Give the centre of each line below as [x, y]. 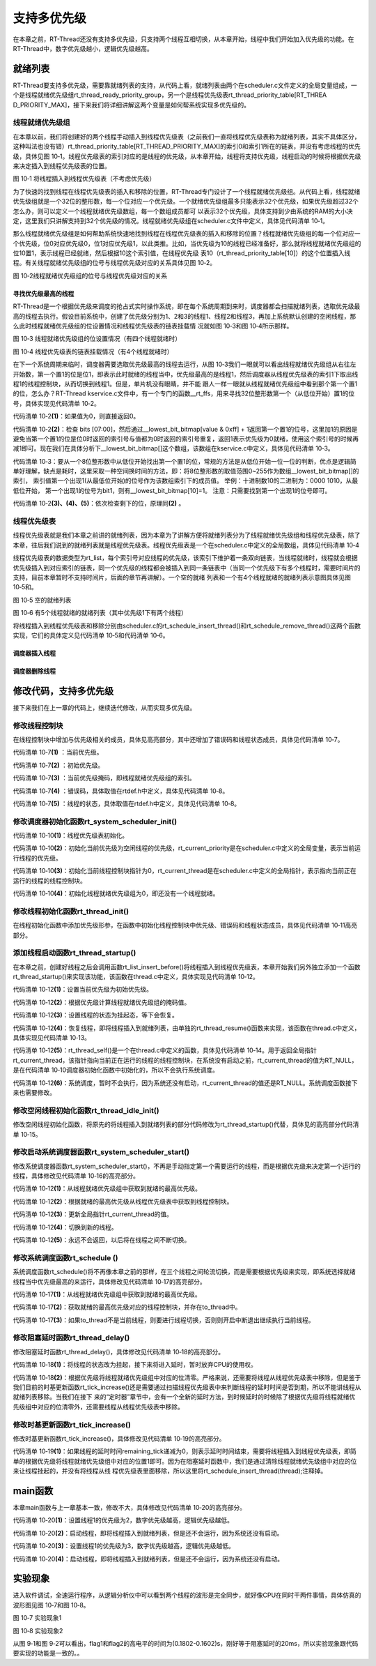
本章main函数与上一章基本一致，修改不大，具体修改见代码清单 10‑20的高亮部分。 [130, 1508]
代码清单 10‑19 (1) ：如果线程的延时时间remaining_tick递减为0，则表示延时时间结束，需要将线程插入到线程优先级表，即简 [185, 1451]
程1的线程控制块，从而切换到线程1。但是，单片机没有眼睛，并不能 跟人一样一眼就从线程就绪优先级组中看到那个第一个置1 [185, 384]
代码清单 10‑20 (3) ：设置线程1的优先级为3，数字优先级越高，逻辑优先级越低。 [124, 1546]
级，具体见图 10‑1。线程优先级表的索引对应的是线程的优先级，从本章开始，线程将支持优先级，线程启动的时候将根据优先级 [187, 156]
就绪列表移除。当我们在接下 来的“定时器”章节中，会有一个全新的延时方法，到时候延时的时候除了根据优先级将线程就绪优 [184, 1397]
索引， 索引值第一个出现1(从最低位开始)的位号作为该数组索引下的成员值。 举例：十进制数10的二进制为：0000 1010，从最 [186, 480]
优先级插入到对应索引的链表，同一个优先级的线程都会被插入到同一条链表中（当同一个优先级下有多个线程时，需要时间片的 [187, 568]
